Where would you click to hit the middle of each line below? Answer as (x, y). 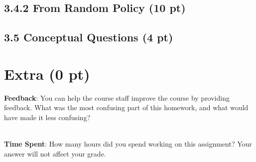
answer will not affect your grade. (55, 153)
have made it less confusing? (47, 117)
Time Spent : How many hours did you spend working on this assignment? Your (128, 144)
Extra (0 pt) (47, 74)
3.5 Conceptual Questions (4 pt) (89, 37)
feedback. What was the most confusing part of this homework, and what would (126, 107)
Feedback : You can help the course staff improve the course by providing (117, 97)
